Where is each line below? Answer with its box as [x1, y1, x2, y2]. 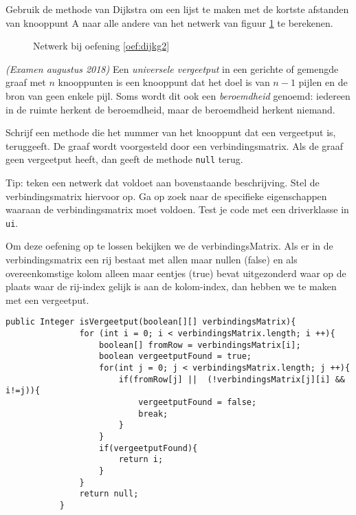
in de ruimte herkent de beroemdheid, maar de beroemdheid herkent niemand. [5, 102, 335, 116]
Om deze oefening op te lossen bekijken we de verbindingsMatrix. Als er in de [5, 239, 333, 253]
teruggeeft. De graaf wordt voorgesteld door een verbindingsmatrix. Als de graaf [5, 138, 344, 153]
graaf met [5, 75, 46, 89]
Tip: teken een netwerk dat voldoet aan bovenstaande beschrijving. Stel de [5, 175, 320, 189]
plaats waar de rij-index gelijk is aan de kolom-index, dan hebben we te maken [5, 279, 337, 294]
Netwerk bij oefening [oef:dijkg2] [33, 39, 170, 53]
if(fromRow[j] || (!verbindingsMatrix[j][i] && [118, 374, 345, 384]
